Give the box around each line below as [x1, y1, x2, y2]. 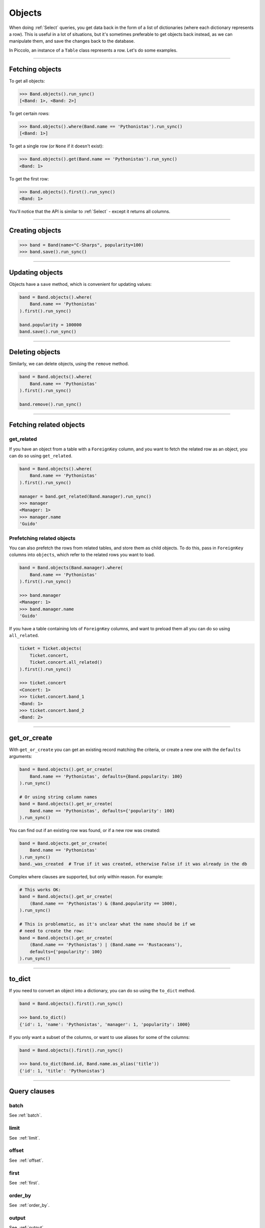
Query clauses [9, 1087, 55, 1095]
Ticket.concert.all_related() [29, 660, 103, 665]
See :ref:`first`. [9, 1179, 40, 1186]
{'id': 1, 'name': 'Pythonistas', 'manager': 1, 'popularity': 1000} [19, 1022, 190, 1027]
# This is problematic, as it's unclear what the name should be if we [19, 921, 196, 927]
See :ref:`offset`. [9, 1157, 44, 1163]
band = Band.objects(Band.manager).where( [19, 565, 123, 571]
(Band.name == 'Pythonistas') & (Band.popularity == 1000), [29, 900, 178, 906]
